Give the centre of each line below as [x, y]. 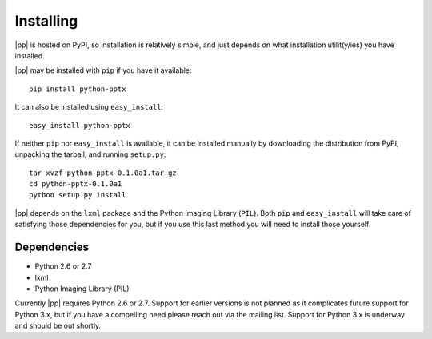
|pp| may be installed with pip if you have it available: [103, 70]
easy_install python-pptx [80, 125]
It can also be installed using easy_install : [89, 107]
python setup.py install [78, 195]
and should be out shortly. [58, 326]
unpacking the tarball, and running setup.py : [90, 154]
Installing [46, 21]
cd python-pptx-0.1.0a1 [76, 184]
